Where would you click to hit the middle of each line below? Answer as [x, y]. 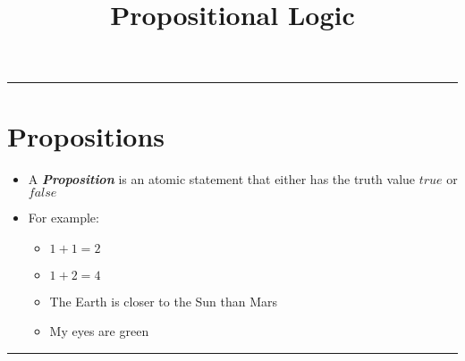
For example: [63, 218]
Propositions [86, 135]
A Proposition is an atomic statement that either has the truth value [222, 178]
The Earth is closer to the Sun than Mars [164, 301]
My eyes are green [99, 331]
